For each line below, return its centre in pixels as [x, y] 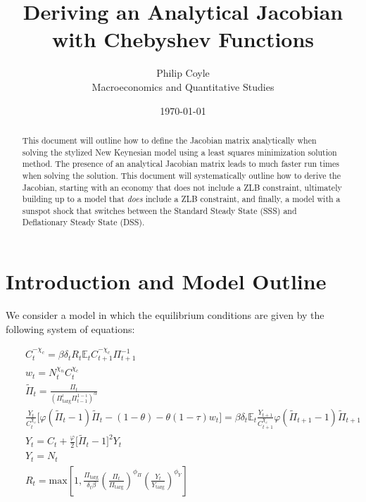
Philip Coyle [183, 73]
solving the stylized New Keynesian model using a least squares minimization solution [179, 152]
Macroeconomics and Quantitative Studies [183, 86]
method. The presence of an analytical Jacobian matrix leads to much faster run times [181, 164]
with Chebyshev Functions [183, 39]
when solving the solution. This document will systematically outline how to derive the [181, 175]
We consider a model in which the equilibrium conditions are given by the [165, 315]
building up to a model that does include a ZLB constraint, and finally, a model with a [181, 199]
